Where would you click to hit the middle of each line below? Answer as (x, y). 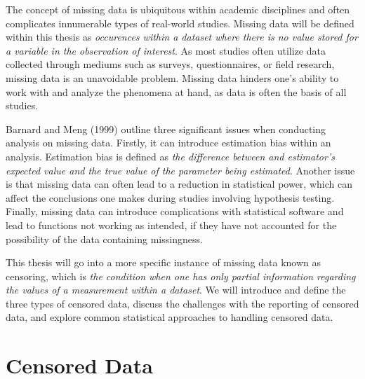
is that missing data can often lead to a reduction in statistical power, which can (179, 184)
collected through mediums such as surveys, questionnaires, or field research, (170, 64)
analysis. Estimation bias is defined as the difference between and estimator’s (170, 156)
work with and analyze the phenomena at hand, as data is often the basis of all (176, 91)
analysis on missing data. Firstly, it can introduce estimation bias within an (168, 143)
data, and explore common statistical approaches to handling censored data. (170, 317)
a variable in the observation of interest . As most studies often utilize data (166, 50)
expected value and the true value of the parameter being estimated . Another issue (180, 170)
